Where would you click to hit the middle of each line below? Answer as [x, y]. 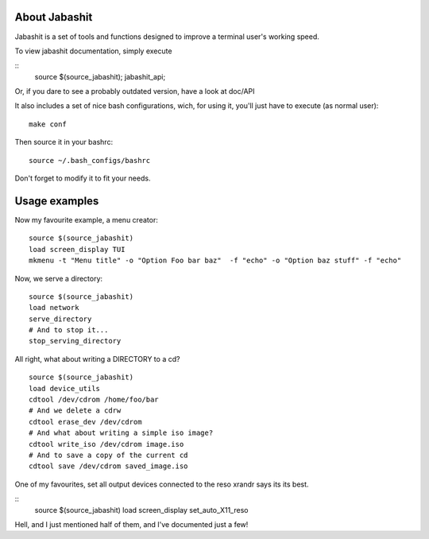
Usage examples [57, 201]
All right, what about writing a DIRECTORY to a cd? [97, 359]
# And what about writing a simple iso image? [121, 433]
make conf [48, 124]
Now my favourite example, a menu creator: [86, 219]
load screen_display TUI [77, 249]
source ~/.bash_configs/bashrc [90, 160]
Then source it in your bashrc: [64, 142]
